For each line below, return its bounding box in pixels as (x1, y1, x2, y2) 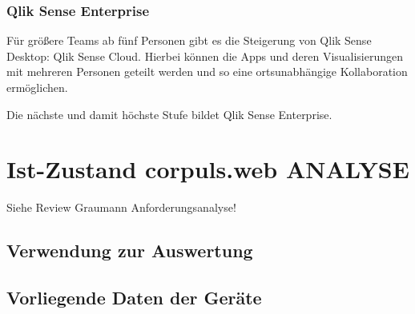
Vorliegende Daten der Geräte (6, 285, 262, 310)
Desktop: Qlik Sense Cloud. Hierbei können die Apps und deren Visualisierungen (6, 47, 404, 64)
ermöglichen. (6, 79, 68, 95)
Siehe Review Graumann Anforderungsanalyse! (6, 199, 236, 216)
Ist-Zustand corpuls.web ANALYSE (6, 153, 409, 185)
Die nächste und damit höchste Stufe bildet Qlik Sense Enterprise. (6, 105, 332, 122)
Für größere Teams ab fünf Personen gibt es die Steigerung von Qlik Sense (6, 32, 372, 49)
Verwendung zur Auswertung (6, 238, 253, 263)
